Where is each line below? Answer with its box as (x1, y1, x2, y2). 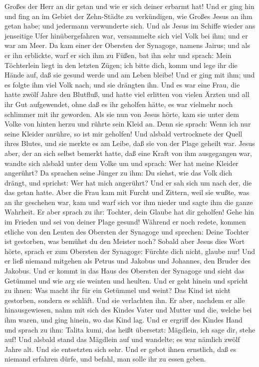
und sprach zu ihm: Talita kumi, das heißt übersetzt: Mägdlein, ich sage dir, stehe (4, 324, 256, 334)
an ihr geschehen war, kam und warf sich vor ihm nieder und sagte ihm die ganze (4, 196, 253, 207)
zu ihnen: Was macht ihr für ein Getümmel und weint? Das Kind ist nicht (4, 285, 231, 295)
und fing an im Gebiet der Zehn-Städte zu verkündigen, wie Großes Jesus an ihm (4, 10, 253, 21)
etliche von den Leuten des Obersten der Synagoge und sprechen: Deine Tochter (4, 226, 249, 236)
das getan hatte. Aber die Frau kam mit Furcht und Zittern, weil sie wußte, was (4, 187, 250, 197)
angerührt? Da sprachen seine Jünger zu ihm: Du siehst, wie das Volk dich (4, 167, 233, 178)
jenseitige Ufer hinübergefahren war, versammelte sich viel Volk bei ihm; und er (4, 30, 248, 40)
